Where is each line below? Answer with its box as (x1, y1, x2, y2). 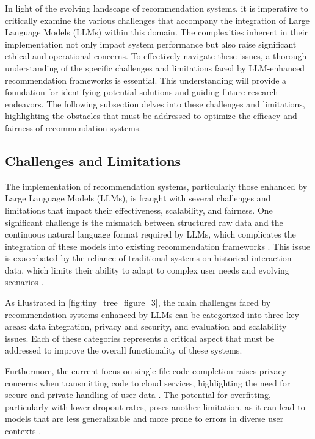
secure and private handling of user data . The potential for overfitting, (5, 388, 271, 401)
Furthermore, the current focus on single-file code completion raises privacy (5, 365, 287, 377)
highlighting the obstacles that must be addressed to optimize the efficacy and (5, 109, 297, 122)
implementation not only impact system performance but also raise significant (5, 37, 297, 50)
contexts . (5, 424, 42, 437)
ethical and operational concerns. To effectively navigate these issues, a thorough (5, 49, 307, 62)
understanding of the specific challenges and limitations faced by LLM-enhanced (5, 61, 305, 74)
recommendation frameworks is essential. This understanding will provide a (5, 73, 287, 86)
